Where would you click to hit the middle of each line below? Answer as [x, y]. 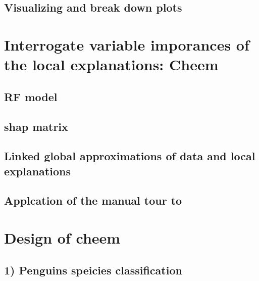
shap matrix [36, 126]
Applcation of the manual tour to [93, 200]
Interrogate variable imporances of [127, 44]
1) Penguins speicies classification [93, 270]
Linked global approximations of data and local [130, 156]
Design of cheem [62, 238]
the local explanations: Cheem [111, 64]
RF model [31, 96]
